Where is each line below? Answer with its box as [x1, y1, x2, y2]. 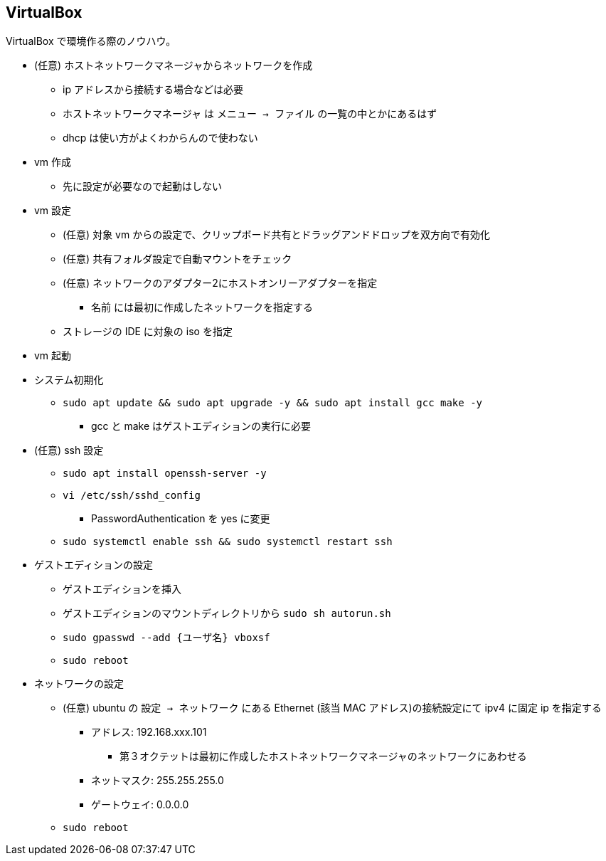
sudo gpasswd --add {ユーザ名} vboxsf [63, 632, 270, 644]
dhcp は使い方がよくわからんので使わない [63, 132, 258, 144]
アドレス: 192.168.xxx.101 [91, 726, 207, 739]
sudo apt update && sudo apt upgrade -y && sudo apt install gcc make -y [63, 397, 483, 409]
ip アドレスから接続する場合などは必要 [63, 83, 243, 96]
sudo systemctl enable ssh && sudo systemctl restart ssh [63, 536, 393, 548]
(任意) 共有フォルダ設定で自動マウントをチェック [63, 253, 292, 265]
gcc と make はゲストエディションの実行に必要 [91, 420, 312, 433]
